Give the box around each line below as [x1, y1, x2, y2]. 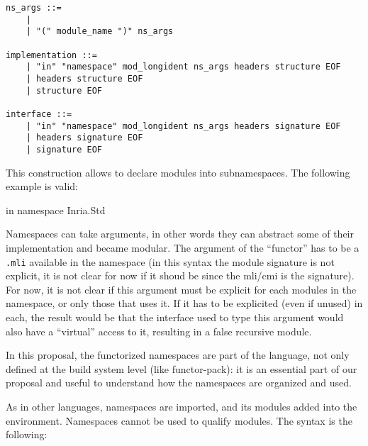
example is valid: [6, 179, 78, 194]
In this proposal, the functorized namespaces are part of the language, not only [6, 347, 350, 362]
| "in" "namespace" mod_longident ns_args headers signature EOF [26, 121, 341, 131]
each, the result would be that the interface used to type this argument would [6, 309, 344, 324]
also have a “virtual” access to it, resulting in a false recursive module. [6, 323, 312, 338]
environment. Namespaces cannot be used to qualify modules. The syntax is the [6, 413, 352, 428]
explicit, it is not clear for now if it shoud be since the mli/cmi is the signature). [6, 268, 355, 283]
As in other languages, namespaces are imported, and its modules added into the [6, 398, 357, 413]
